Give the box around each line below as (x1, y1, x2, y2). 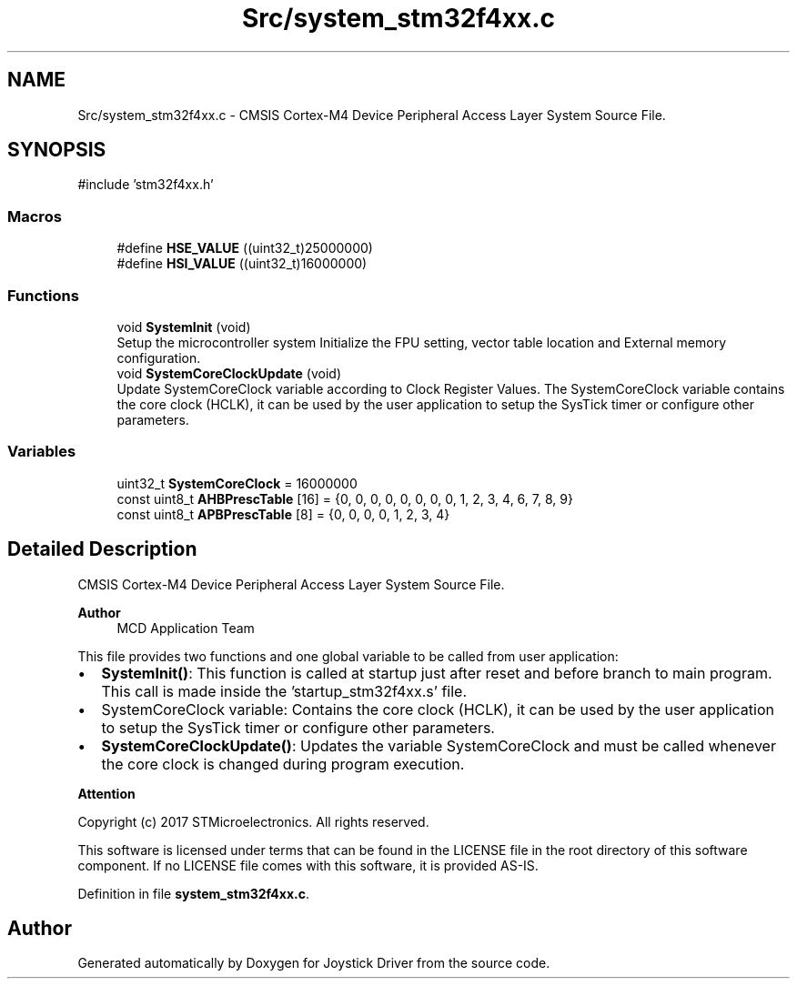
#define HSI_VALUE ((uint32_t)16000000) (116, 256, 368, 272)
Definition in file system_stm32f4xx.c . (77, 885, 309, 901)
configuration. (116, 349, 201, 366)
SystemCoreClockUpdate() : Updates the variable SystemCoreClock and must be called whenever (101, 736, 776, 755)
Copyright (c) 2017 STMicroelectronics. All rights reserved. (77, 813, 429, 830)
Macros (7, 206, 62, 226)
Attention (77, 785, 136, 801)
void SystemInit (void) (116, 318, 251, 335)
